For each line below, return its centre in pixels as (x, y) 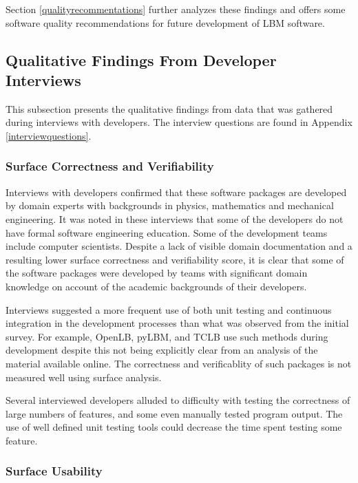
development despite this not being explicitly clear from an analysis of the (162, 350)
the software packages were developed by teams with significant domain (157, 273)
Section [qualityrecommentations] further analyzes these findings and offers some (176, 9)
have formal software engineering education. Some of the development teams (167, 232)
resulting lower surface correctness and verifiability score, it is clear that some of (175, 259)
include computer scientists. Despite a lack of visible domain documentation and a (179, 246)
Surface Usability (54, 471)
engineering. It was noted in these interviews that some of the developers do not (175, 218)
